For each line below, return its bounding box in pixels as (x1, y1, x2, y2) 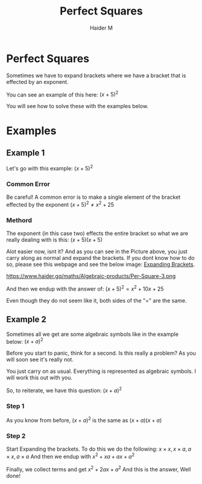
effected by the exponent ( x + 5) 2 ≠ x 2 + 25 (6, 200, 115, 208)
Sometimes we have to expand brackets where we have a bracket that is (6, 71, 186, 79)
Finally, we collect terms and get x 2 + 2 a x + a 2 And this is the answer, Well (6, 464, 191, 473)
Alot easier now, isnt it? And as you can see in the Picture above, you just (6, 248, 188, 255)
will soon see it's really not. (6, 356, 74, 363)
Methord (6, 216, 32, 224)
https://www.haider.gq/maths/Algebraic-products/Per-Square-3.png (6, 273, 176, 280)
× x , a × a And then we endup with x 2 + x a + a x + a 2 (6, 452, 135, 460)
